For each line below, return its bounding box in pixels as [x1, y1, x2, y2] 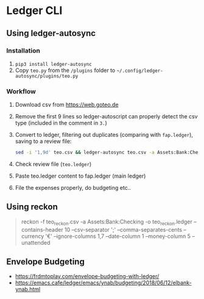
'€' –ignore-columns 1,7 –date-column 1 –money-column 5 [45, 232, 191, 240]
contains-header [21, 226, 63, 233]
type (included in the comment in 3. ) [15, 120, 108, 127]
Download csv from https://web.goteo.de [15, 101, 119, 109]
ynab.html [15, 286, 41, 293]
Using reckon [6, 202, 58, 212]
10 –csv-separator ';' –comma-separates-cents [64, 226, 183, 233]
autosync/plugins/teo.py [15, 73, 79, 79]
